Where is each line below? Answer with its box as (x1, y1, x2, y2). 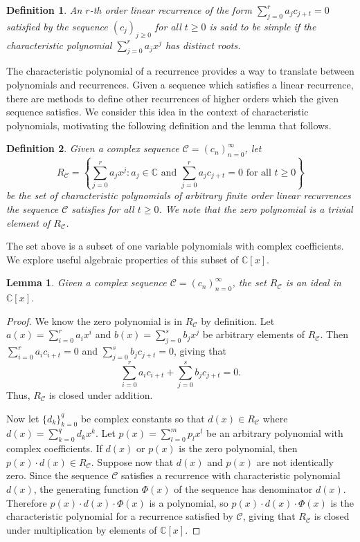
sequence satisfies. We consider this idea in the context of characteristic (6, 104, 309, 119)
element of (6, 215, 51, 230)
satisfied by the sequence (6, 19, 108, 33)
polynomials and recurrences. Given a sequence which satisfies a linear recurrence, (6, 77, 354, 91)
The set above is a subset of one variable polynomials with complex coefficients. (6, 239, 344, 253)
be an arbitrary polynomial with (206, 426, 343, 440)
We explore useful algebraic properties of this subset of (6, 252, 239, 266)
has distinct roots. (165, 37, 241, 52)
